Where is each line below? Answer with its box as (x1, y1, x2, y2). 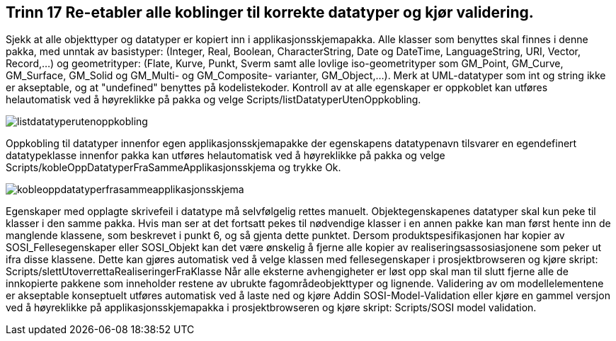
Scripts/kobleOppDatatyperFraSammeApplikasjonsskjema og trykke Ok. (6, 161, 341, 174)
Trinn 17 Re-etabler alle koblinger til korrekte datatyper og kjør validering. (6, 4, 534, 21)
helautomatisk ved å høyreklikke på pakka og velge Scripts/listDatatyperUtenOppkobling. (6, 93, 421, 106)
